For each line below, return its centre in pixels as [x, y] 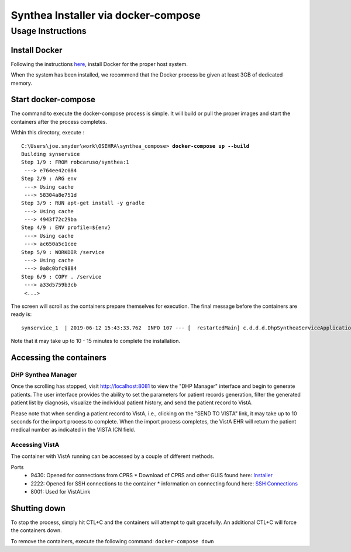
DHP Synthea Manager [44, 374]
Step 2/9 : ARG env [49, 179]
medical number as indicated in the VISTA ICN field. [73, 430]
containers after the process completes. [59, 121]
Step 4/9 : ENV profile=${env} [66, 228]
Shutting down [38, 508]
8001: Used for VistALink [61, 491]
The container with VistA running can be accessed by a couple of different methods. [113, 456]
